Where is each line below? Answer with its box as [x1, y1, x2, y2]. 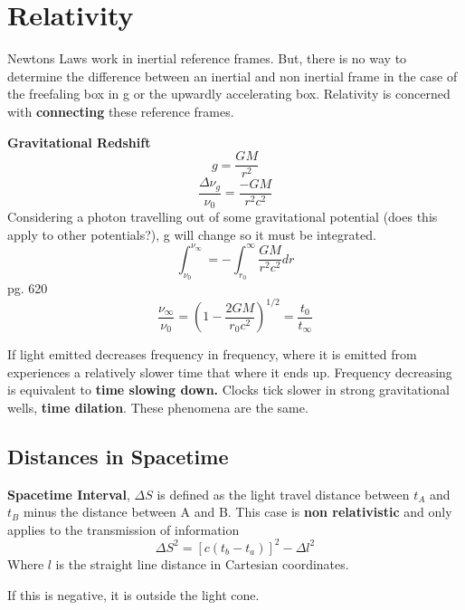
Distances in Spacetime [7, 442, 229, 470]
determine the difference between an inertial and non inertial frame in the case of [7, 66, 458, 85]
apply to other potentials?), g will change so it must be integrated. [7, 224, 376, 243]
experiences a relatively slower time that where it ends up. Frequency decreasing [7, 362, 452, 381]
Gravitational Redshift [7, 132, 151, 151]
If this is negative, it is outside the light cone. [7, 585, 260, 604]
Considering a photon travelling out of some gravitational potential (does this [7, 207, 438, 226]
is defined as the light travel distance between [157, 484, 410, 503]
